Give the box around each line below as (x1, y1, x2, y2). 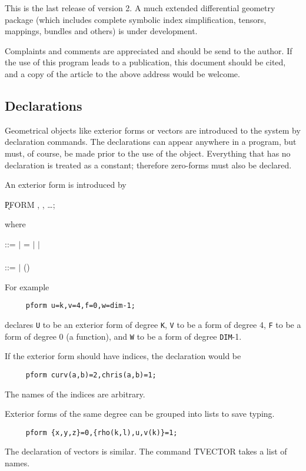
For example (5, 280, 49, 293)
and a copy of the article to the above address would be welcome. (5, 67, 240, 79)
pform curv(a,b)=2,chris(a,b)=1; (25, 370, 157, 379)
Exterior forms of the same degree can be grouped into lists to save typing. (5, 407, 275, 420)
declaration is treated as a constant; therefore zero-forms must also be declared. (5, 158, 292, 171)
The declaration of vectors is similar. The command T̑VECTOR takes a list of (5, 445, 287, 457)
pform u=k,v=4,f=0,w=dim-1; (25, 301, 135, 310)
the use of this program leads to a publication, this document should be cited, (5, 56, 286, 68)
